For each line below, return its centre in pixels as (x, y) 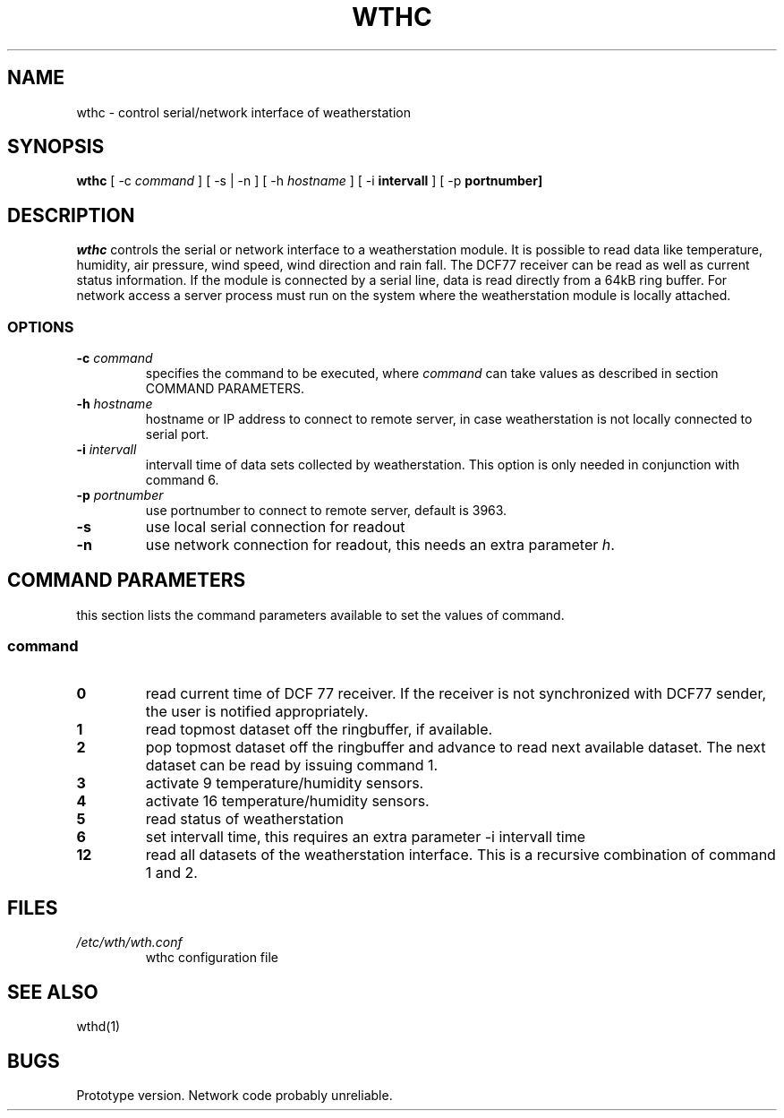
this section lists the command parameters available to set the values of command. (320, 615)
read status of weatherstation (244, 818)
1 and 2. (171, 872)
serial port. (177, 434)
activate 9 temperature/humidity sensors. (285, 783)
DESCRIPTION (71, 215)
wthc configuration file (212, 958)
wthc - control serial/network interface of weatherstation (243, 112)
